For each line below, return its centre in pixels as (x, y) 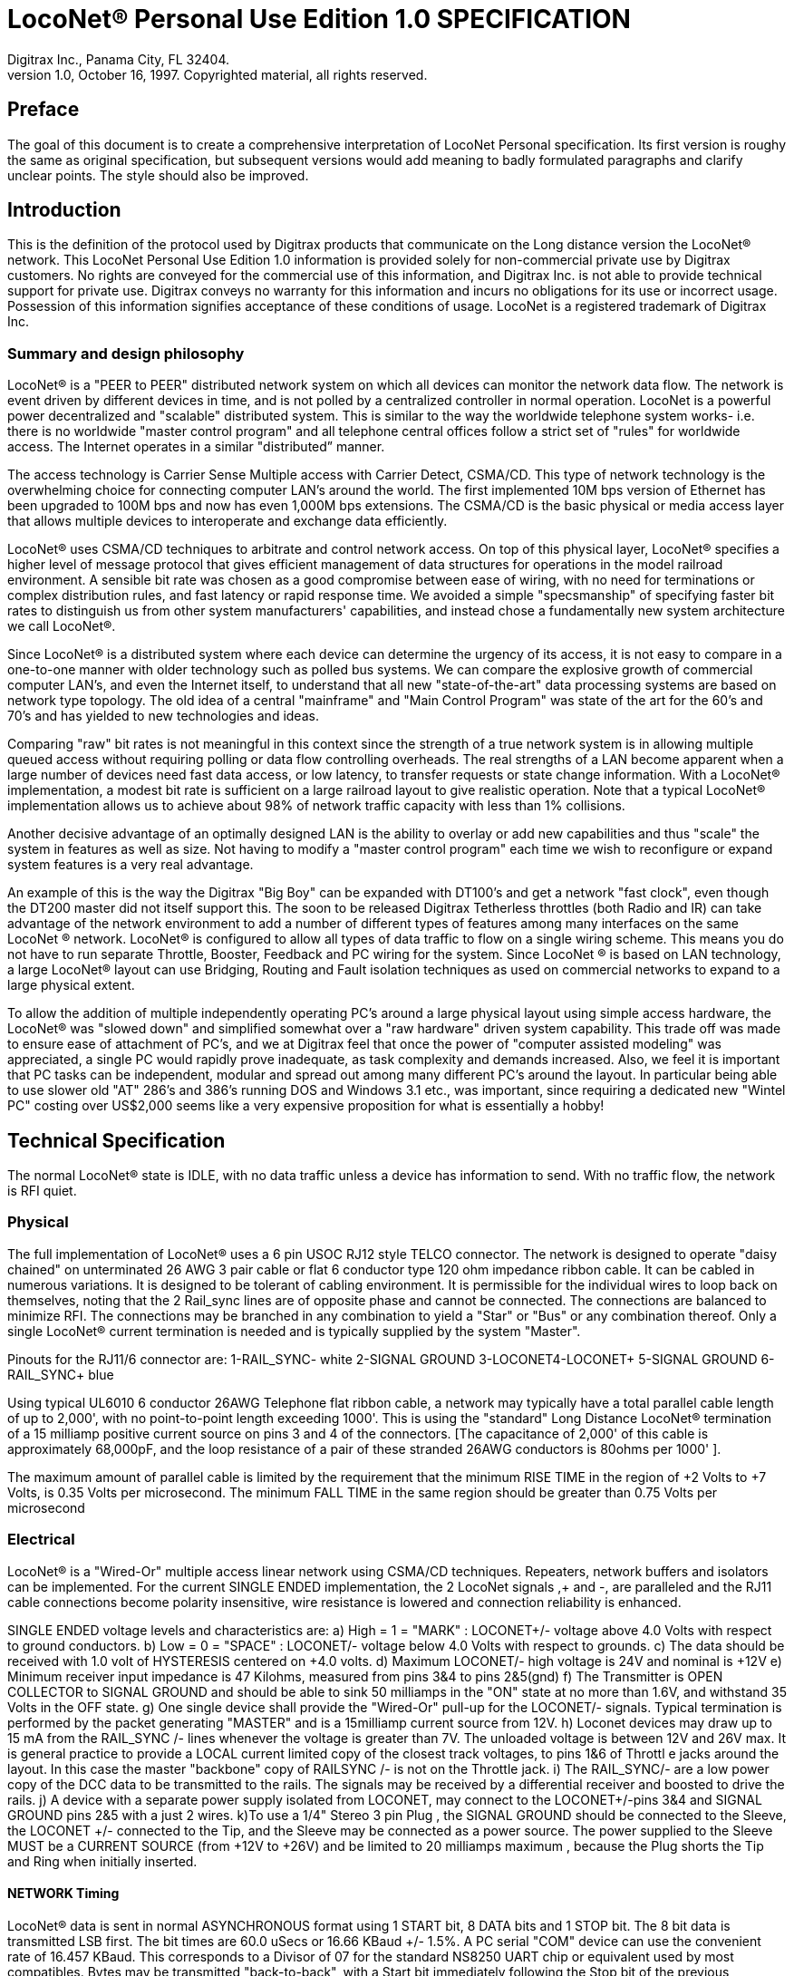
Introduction (64, 210)
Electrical (41, 1540)
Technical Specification (116, 1140)
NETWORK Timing (63, 1894)
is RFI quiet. (42, 1191)
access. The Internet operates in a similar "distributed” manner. (196, 447)
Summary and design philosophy (126, 353)
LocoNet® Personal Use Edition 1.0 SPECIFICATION (319, 19)
